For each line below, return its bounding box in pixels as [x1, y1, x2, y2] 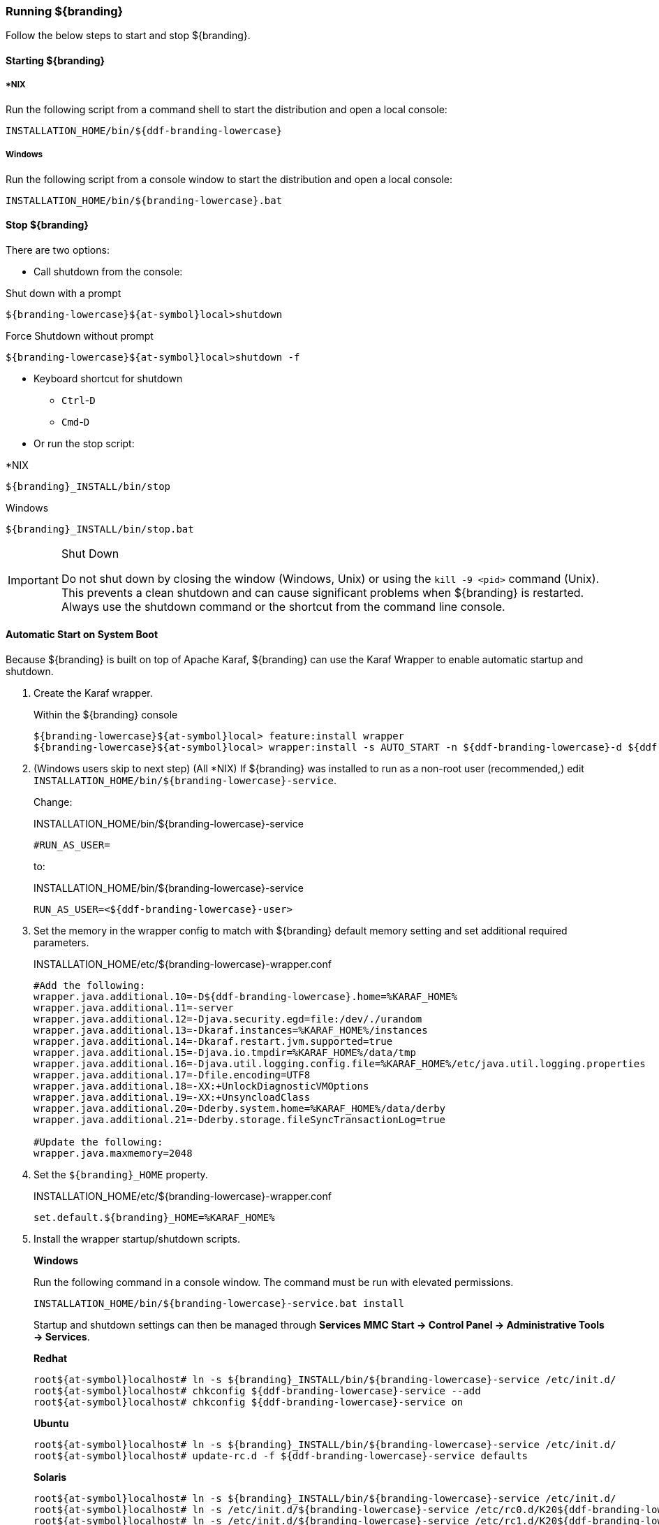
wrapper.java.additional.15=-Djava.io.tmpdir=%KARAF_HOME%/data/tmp [34, 1046, 416, 1058]
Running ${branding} [6, 4, 124, 18]
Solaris [34, 1470, 67, 1483]
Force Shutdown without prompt [6, 329, 154, 342]
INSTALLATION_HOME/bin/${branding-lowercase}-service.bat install [34, 1297, 405, 1309]
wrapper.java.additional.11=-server [34, 1002, 234, 1013]
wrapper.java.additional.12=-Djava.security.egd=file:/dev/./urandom [34, 1013, 422, 1025]
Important [8, 572, 59, 587]
